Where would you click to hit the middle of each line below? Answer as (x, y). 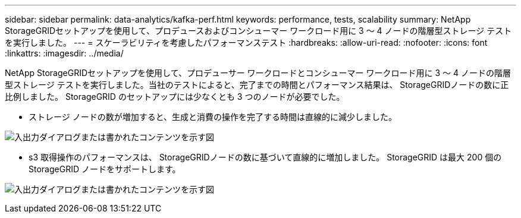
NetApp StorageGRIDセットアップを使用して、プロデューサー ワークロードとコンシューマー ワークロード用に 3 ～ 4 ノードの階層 (258, 73)
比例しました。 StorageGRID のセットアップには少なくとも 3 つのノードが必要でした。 (175, 97)
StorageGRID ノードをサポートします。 (105, 169)
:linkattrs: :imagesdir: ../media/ (64, 53)
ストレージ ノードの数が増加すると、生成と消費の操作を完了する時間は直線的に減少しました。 (213, 117)
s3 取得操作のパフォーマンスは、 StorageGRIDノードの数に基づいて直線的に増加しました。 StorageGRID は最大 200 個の (265, 157)
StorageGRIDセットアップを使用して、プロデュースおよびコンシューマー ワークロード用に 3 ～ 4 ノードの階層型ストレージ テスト (258, 31)
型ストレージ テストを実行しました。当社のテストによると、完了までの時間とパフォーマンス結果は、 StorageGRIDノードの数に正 (257, 85)
